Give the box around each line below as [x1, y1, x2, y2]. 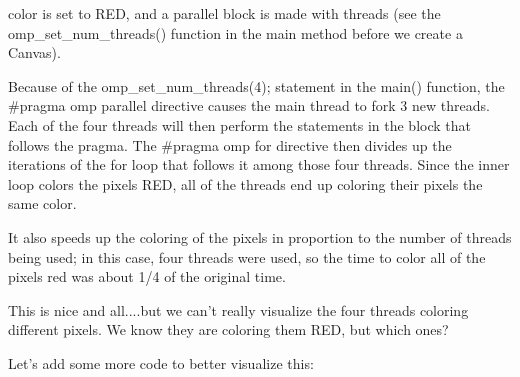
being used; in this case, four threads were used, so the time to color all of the [8, 246, 486, 267]
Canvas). [8, 42, 61, 63]
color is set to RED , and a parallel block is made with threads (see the [8, 3, 441, 23]
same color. [8, 193, 77, 214]
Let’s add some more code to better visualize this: [8, 352, 314, 373]
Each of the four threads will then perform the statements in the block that [8, 114, 471, 135]
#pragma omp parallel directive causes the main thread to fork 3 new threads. [8, 95, 490, 116]
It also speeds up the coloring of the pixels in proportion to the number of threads [8, 226, 512, 247]
